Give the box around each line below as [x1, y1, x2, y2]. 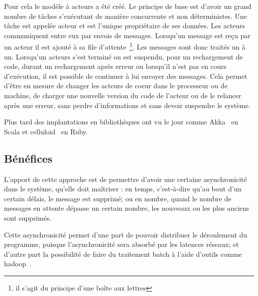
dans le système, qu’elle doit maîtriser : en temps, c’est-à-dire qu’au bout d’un [4, 183, 242, 194]
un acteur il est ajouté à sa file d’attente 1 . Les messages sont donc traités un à [4, 40, 246, 52]
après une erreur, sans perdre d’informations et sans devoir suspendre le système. [4, 100, 251, 110]
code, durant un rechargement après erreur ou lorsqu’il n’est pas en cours [4, 61, 227, 71]
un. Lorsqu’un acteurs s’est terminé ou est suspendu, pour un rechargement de [4, 51, 243, 61]
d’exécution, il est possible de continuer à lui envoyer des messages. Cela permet [4, 70, 248, 81]
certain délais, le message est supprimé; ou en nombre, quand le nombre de [4, 193, 232, 203]
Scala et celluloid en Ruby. [4, 126, 88, 136]
